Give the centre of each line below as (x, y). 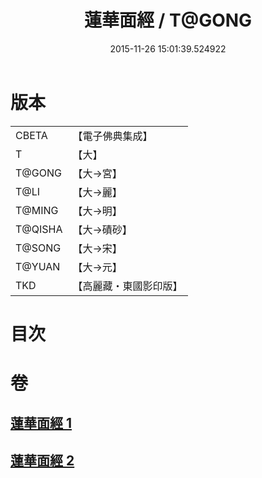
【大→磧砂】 (102, 229)
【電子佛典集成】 (112, 136)
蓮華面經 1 (41, 423)
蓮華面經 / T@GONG (168, 20)
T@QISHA (39, 229)
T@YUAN (38, 266)
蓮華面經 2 (42, 460)
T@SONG (38, 248)
